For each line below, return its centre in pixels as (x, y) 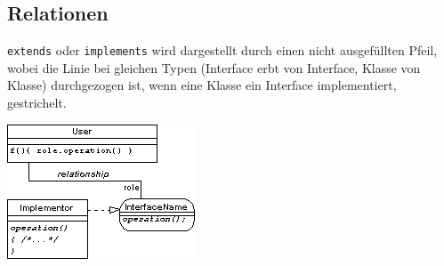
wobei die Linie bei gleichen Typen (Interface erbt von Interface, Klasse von (214, 67)
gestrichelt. (37, 103)
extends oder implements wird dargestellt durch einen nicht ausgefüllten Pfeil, (222, 50)
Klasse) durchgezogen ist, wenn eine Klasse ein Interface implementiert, (202, 85)
